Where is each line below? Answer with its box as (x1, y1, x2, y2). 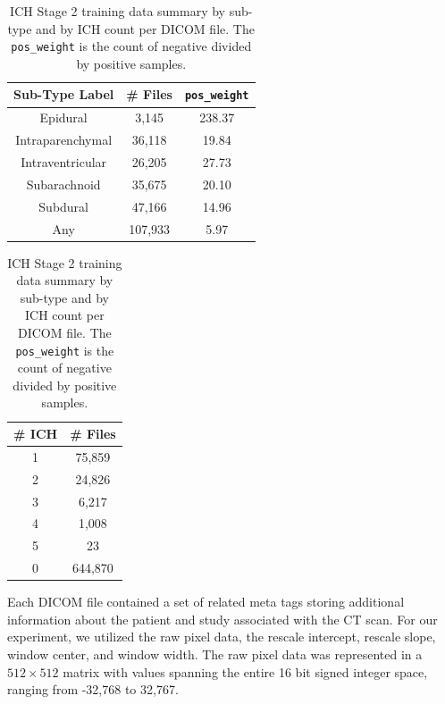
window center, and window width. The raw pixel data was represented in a (7, 645, 423, 663)
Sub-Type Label (13, 85, 114, 104)
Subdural (38, 197, 89, 215)
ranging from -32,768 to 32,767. (7, 680, 179, 699)
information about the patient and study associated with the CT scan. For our (7, 609, 438, 628)
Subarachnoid (26, 174, 101, 193)
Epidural (39, 108, 88, 127)
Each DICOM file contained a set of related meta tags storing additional (7, 592, 405, 611)
